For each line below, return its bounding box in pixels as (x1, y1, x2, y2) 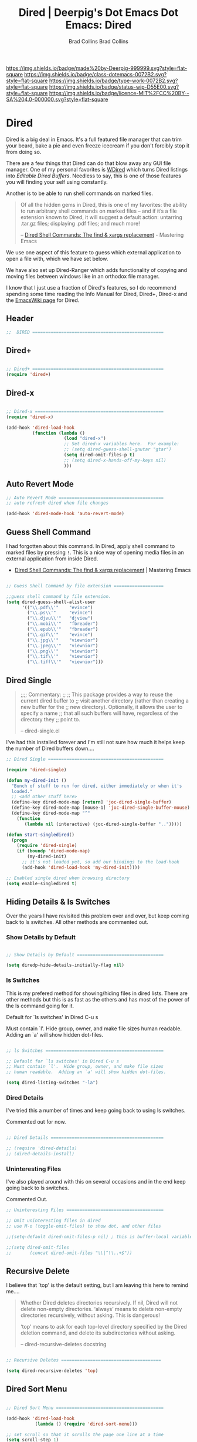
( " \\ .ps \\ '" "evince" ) (27, 610, 93, 616)
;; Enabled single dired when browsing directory (6, 875, 130, 881)
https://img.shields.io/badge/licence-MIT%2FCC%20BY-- (49, 89, 189, 96)
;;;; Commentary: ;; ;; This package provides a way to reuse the (20, 691, 173, 698)
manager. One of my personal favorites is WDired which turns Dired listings (6, 166, 188, 173)
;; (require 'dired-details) (6, 1145, 77, 1151)
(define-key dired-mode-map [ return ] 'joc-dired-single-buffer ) (11, 799, 172, 805)
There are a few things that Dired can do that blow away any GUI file (6, 159, 171, 167)
